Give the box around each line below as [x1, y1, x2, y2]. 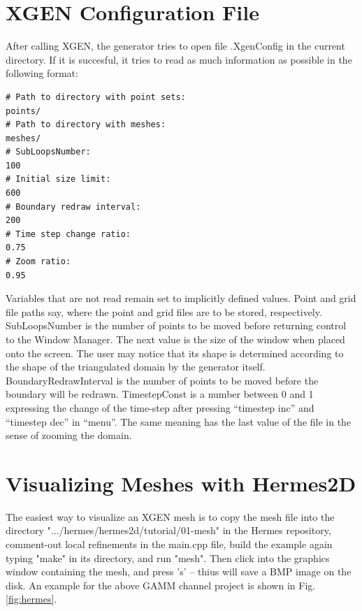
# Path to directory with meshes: [6, 120, 166, 130]
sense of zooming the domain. [6, 428, 132, 443]
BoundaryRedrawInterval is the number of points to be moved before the [6, 373, 319, 387]
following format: [6, 66, 78, 80]
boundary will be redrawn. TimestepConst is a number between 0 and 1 [6, 387, 314, 401]
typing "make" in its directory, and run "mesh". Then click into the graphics [6, 550, 330, 565]
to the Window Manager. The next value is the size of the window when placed [6, 332, 345, 346]
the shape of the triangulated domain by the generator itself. [6, 359, 266, 374]
